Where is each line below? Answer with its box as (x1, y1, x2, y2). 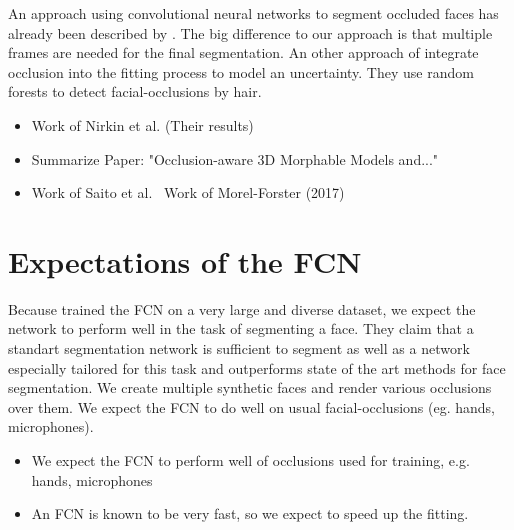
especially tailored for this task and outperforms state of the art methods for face (8, 357, 506, 378)
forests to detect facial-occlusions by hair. (8, 81, 262, 102)
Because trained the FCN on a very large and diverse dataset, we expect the (8, 298, 476, 319)
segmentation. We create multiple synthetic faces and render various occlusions (8, 377, 492, 398)
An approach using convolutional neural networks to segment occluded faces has (8, 3, 499, 23)
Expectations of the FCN (8, 240, 362, 281)
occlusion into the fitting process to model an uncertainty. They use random (8, 61, 474, 82)
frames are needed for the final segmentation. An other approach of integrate (8, 42, 479, 63)
